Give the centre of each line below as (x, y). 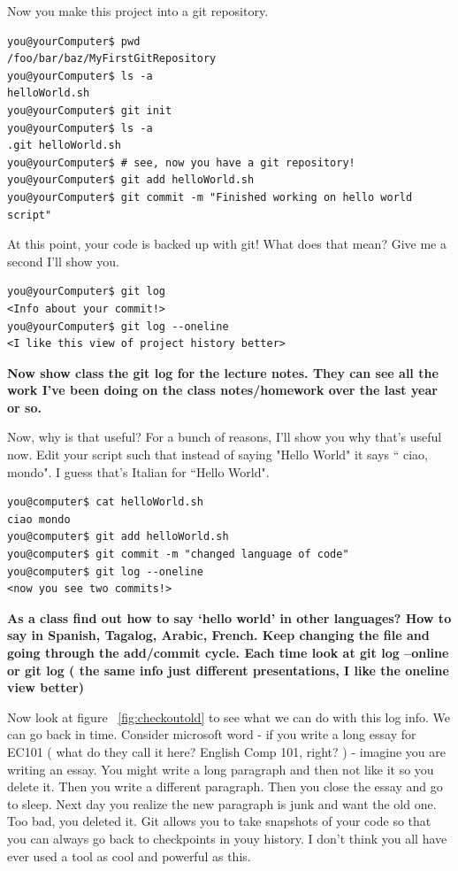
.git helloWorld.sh (64, 146)
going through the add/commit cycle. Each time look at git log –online (228, 652)
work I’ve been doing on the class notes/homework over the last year (222, 390)
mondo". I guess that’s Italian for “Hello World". (138, 471)
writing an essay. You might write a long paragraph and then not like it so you (221, 769)
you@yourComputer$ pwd (74, 41)
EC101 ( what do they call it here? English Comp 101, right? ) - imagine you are (227, 751)
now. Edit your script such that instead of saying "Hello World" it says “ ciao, (218, 455)
